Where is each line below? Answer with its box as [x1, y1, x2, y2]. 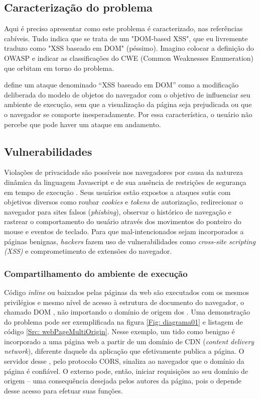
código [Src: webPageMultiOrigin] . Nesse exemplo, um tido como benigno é [4, 326, 235, 337]
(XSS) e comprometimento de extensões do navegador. [4, 246, 172, 256]
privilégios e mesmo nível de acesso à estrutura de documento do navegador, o [4, 296, 244, 307]
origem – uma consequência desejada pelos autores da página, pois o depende [4, 375, 241, 386]
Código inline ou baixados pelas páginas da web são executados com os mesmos [4, 286, 249, 297]
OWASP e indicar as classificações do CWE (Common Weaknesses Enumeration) [4, 52, 253, 63]
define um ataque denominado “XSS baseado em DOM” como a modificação [4, 79, 239, 90]
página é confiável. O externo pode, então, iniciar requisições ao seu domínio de [4, 365, 248, 376]
